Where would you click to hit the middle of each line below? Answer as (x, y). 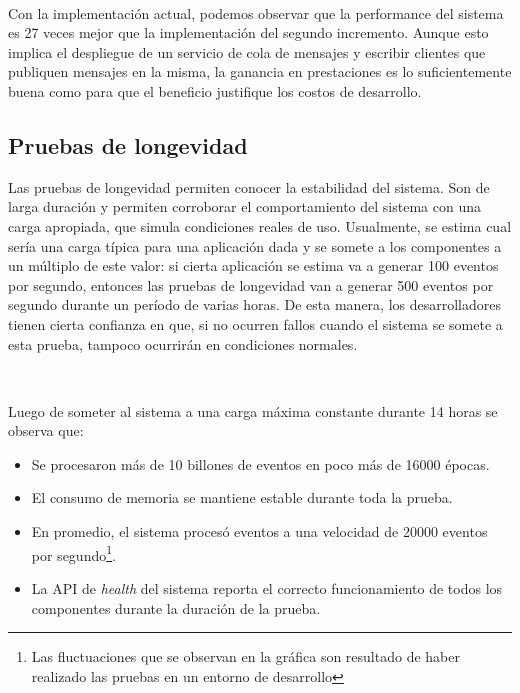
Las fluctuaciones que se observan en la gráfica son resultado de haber (245, 656)
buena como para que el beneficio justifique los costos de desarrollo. (215, 90)
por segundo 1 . (73, 553)
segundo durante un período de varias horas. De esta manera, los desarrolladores (254, 304)
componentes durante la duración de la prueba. (176, 607)
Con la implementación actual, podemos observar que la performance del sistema (256, 12)
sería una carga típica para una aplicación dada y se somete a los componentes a (255, 245)
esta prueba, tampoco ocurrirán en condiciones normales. (183, 343)
